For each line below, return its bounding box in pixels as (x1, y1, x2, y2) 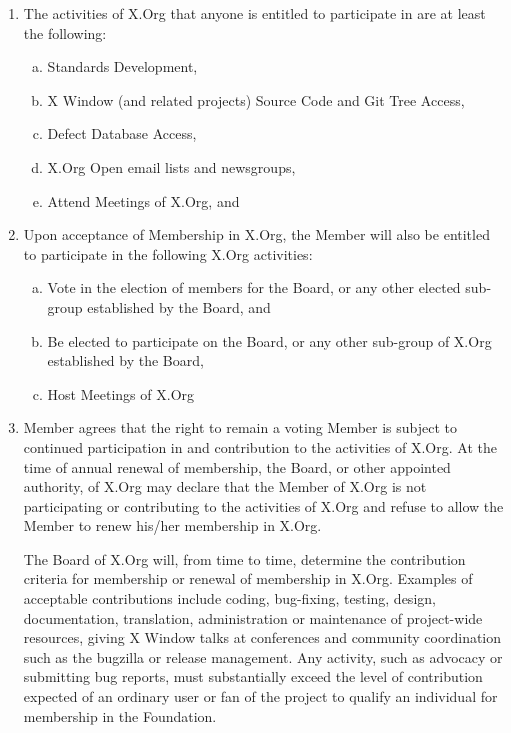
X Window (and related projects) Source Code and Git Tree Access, (47, 89, 465, 110)
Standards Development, (47, 56, 198, 77)
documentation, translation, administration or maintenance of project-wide (23, 607, 483, 628)
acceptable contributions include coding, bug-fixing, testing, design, (23, 588, 436, 609)
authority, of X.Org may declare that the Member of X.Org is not (23, 476, 427, 497)
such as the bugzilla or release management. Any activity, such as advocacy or (23, 646, 503, 667)
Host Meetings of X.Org (47, 383, 195, 404)
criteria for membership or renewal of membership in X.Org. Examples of (23, 568, 473, 589)
